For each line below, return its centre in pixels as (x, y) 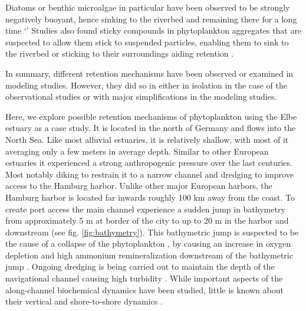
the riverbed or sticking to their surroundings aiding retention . (120, 53)
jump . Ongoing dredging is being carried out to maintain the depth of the (140, 266)
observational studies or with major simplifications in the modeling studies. (141, 96)
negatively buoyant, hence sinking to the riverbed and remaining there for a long (151, 19)
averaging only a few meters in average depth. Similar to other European (137, 151)
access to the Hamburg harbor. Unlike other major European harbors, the (139, 186)
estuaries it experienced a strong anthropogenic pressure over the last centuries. (149, 163)
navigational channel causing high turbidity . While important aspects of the (144, 278)
